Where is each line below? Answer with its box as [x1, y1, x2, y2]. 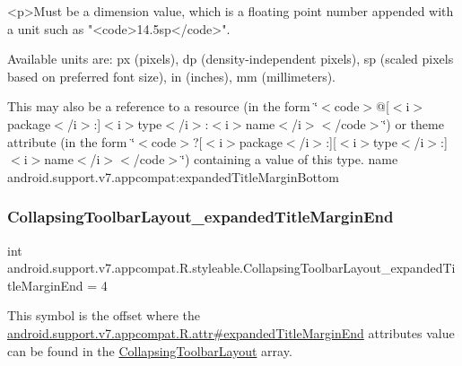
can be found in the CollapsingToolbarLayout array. [7, 341, 292, 360]
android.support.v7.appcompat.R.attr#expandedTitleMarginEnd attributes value [7, 323, 455, 342]
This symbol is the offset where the [7, 306, 200, 325]
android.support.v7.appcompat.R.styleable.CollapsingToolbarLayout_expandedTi [7, 258, 456, 277]
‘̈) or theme [382, 114, 444, 133]
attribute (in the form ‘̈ [7, 132, 135, 151]
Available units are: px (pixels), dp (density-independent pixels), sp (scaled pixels [7, 49, 454, 68]
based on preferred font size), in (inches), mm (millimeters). [7, 66, 336, 85]
